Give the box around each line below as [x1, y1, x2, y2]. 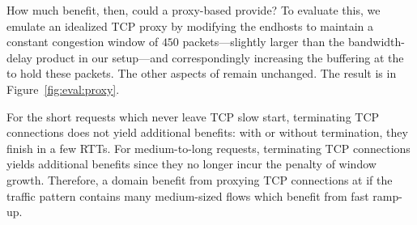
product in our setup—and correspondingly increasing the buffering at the [36, 49, 404, 66]
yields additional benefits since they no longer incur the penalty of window [6, 155, 377, 172]
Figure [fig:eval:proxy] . [6, 80, 120, 97]
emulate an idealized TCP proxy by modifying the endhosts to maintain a [6, 17, 374, 34]
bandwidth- [347, 33, 405, 50]
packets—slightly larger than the [182, 33, 345, 50]
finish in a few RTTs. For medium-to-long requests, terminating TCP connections [6, 139, 411, 156]
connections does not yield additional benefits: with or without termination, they [6, 124, 408, 141]
